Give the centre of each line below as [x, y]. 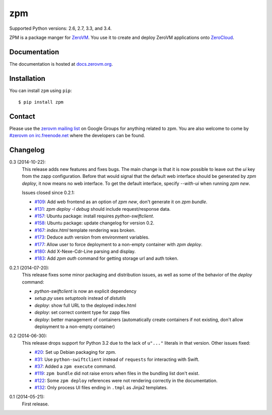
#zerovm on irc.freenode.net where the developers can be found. [77, 135]
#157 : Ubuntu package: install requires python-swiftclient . [94, 216]
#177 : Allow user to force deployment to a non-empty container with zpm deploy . [118, 244]
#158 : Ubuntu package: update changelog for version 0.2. [94, 223]
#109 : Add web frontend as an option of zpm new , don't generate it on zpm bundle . [121, 202]
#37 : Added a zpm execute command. [75, 366]
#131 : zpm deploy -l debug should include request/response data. [103, 209]
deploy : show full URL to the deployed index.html [85, 305]
